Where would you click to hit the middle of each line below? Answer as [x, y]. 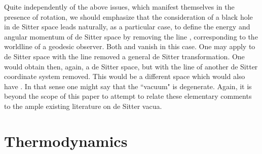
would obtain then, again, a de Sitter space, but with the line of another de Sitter [131, 66]
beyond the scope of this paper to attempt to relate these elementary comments [128, 96]
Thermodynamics [66, 141]
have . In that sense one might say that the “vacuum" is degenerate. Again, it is [128, 86]
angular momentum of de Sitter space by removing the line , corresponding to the [131, 36]
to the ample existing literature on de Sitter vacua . [83, 106]
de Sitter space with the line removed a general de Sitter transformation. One [124, 56]
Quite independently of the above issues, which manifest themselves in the [119, 7]
